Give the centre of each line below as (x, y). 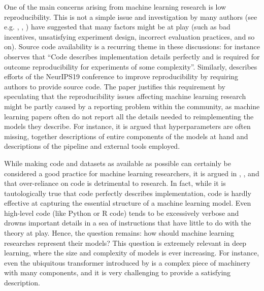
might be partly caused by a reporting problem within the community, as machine (132, 106)
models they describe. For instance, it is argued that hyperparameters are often (127, 126)
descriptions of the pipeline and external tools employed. (92, 146)
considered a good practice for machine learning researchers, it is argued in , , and (132, 173)
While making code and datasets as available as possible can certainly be (118, 163)
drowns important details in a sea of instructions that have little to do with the (128, 223)
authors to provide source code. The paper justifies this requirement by (115, 86)
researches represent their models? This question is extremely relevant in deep (125, 243)
